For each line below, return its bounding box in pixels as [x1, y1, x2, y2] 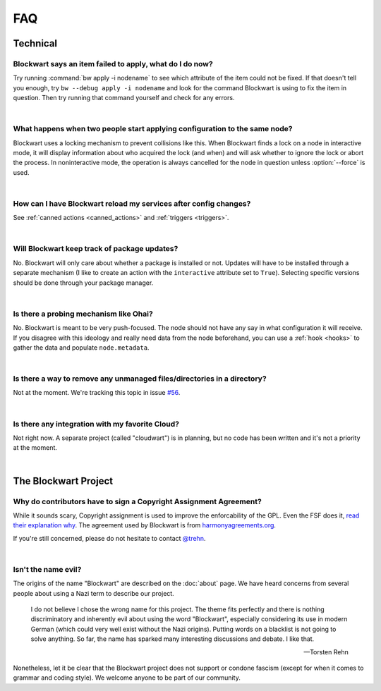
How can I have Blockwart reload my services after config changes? [13, 198, 251, 208]
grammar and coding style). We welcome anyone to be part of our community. [13, 673, 241, 682]
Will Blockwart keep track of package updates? [13, 244, 179, 254]
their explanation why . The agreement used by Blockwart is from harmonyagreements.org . [13, 521, 277, 530]
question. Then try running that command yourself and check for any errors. [13, 94, 235, 102]
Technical [13, 37, 58, 49]
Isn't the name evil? [13, 564, 82, 574]
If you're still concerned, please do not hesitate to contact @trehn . [13, 534, 206, 542]
